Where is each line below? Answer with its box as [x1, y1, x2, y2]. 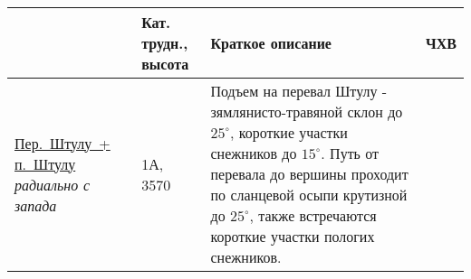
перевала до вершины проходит [210, 163, 409, 184]
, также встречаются [249, 205, 377, 226]
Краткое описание [210, 33, 332, 53]
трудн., [141, 33, 188, 53]
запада [14, 194, 57, 216]
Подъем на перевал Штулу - [210, 80, 388, 101]
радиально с [14, 173, 91, 195]
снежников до [210, 143, 297, 163]
